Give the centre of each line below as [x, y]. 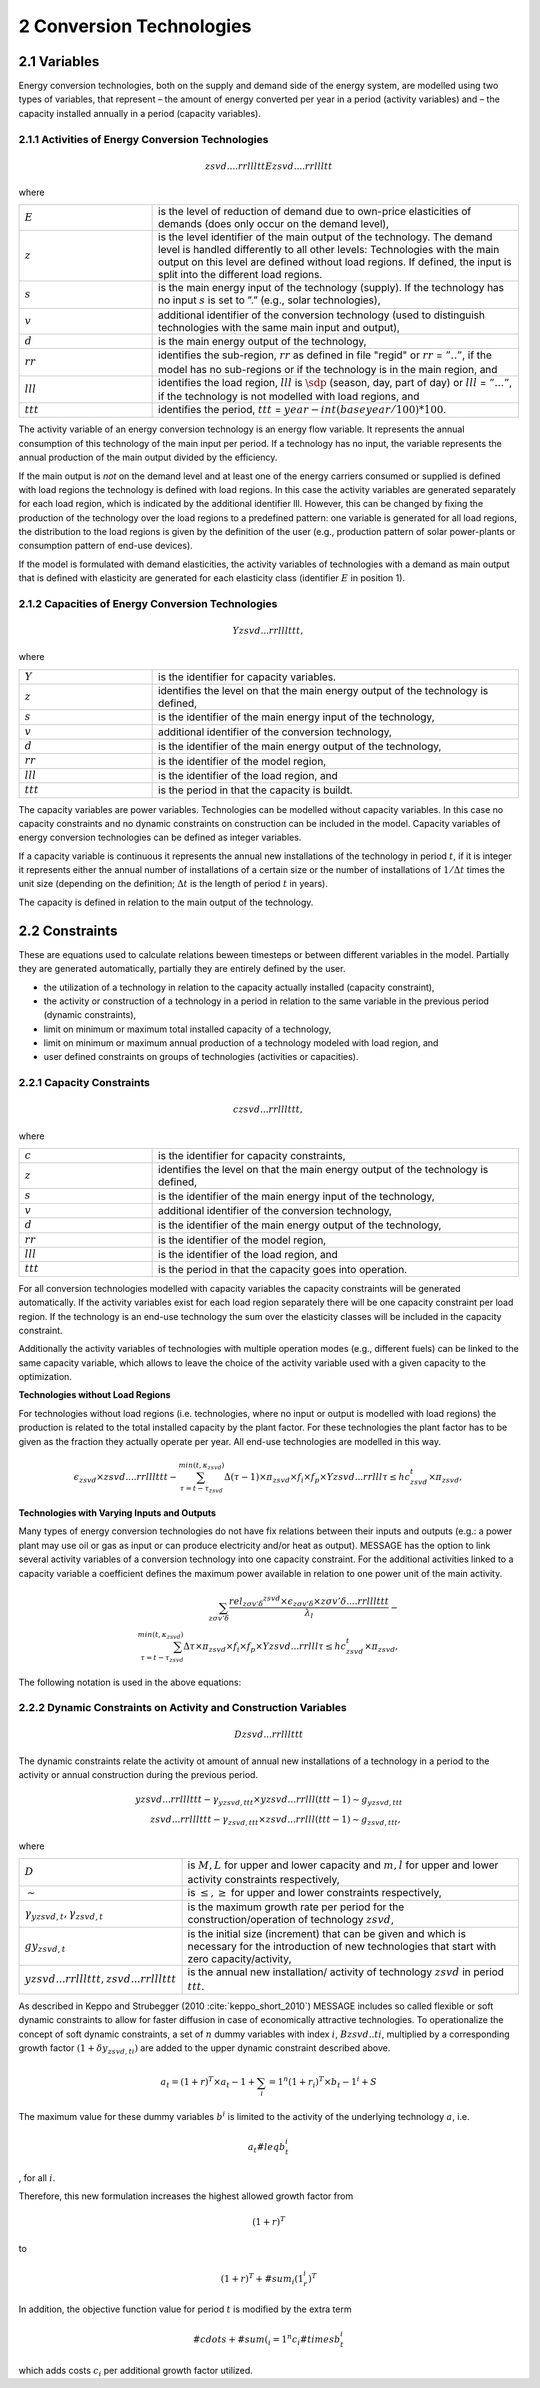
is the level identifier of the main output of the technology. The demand [325, 237]
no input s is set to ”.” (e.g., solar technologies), [269, 300]
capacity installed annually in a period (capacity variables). [140, 113]
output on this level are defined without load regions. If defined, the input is [335, 262]
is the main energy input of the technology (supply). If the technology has [331, 288]
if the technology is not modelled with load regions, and [289, 396]
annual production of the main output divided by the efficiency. [148, 457]
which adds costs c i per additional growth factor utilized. [136, 2371]
